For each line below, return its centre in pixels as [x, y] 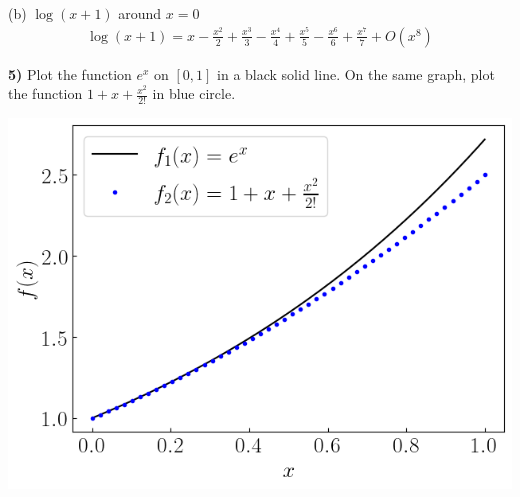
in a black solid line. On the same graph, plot [356, 73]
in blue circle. [194, 93]
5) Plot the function [70, 73]
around [140, 13]
